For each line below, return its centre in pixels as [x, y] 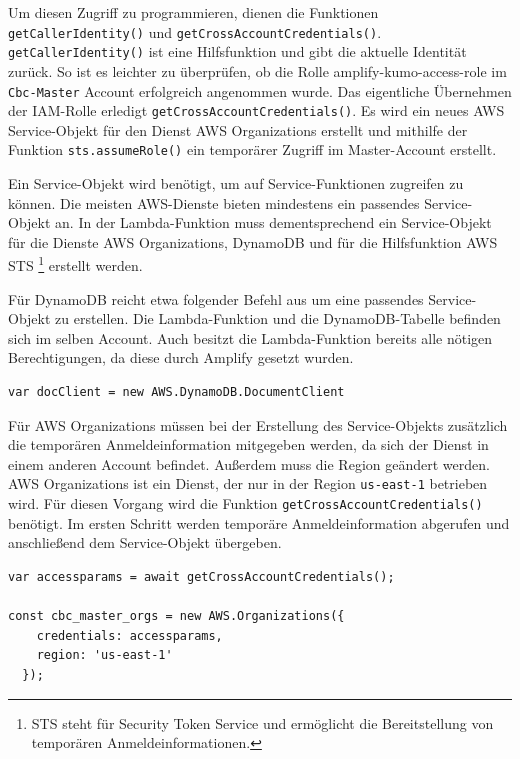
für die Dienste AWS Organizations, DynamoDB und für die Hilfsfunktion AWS [253, 241]
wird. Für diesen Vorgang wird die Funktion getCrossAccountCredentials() [245, 503]
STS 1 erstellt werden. [75, 264]
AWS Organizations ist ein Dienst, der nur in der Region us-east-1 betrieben [248, 483]
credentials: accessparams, [129, 635]
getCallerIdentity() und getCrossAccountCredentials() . [195, 31]
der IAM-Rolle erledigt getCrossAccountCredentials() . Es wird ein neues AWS [256, 110]
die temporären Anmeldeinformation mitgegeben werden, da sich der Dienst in [248, 444]
